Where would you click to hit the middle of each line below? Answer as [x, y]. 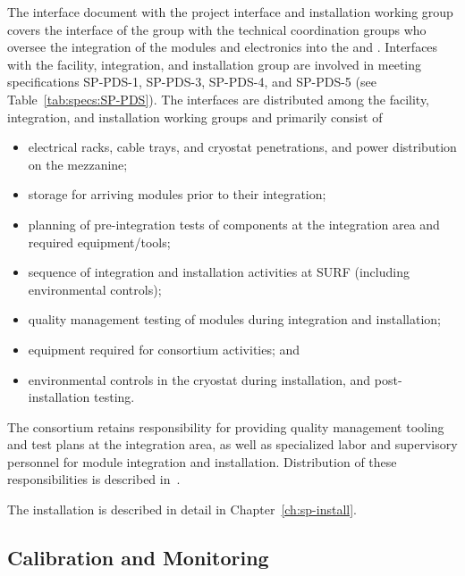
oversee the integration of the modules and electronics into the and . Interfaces [223, 47]
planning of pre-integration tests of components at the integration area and [234, 224]
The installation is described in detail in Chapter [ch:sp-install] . [182, 509]
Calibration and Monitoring [138, 558]
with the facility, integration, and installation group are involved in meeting [215, 64]
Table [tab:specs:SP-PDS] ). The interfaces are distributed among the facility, [219, 99]
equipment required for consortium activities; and [164, 349]
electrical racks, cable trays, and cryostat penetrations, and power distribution [242, 147]
